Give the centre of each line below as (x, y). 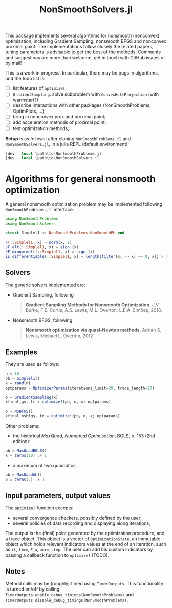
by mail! (14, 63)
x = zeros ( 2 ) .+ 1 (25, 480)
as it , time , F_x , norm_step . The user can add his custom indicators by (79, 550)
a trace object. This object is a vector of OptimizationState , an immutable (83, 539)
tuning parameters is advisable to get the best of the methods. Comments (83, 52)
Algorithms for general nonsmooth (81, 179)
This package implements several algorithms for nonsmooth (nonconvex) (82, 36)
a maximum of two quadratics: (45, 465)
